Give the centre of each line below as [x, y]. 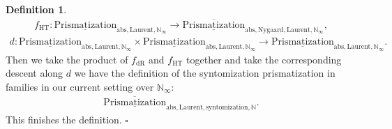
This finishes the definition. [64, 119]
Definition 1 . [36, 9]
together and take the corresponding [264, 59]
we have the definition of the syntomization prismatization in [205, 73]
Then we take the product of [67, 59]
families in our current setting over [80, 86]
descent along [35, 73]
